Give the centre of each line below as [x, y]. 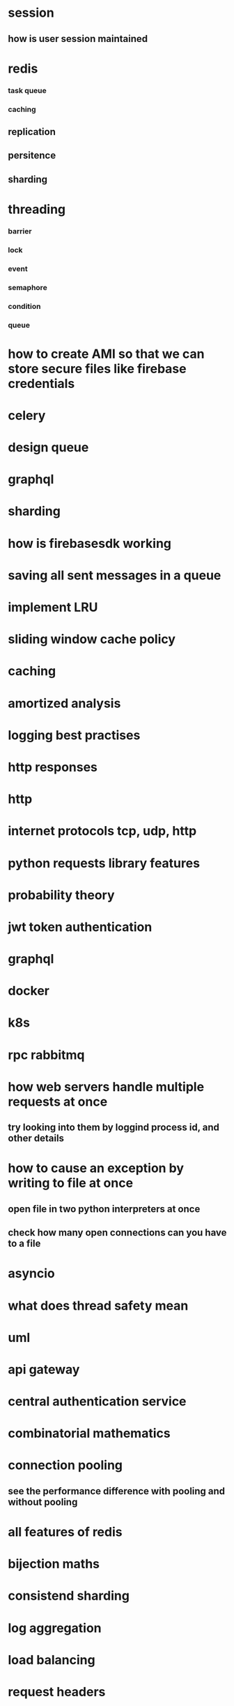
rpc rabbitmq [46, 1055]
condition [24, 306]
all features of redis [65, 1532]
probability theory [61, 895]
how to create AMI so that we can [106, 354]
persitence [32, 156]
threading [37, 209]
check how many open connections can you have [117, 1232]
